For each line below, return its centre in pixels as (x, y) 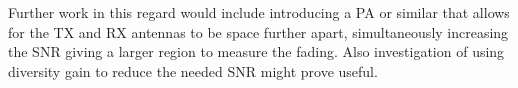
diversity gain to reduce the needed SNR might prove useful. (193, 70)
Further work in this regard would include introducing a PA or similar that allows (259, 12)
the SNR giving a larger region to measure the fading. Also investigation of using (256, 51)
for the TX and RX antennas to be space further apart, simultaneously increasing (258, 31)
